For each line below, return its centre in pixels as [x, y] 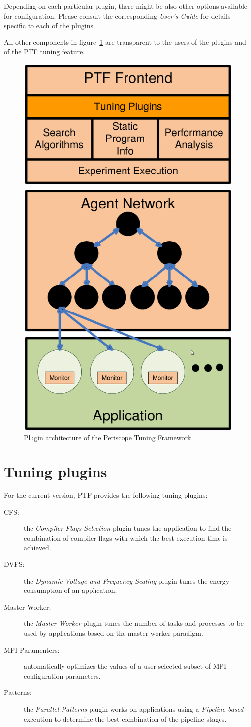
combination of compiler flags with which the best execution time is [126, 537]
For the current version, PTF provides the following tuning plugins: [106, 495]
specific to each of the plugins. [49, 25]
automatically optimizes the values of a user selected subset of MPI [125, 666]
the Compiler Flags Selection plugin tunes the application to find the [128, 528]
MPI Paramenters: [32, 649]
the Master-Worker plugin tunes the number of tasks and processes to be [134, 623]
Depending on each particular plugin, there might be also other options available [126, 6]
